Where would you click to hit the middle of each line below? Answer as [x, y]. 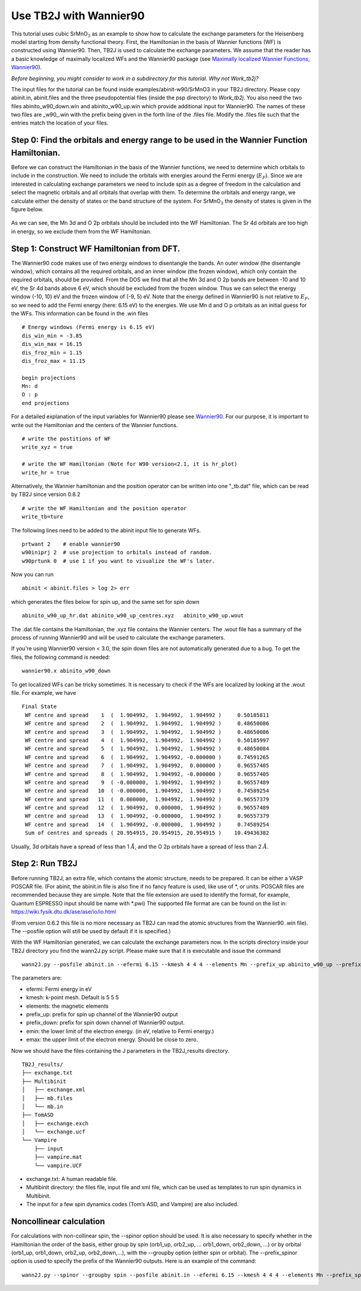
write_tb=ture [42, 517]
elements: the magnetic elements [67, 1006]
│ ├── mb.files [47, 1098]
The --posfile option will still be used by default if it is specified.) [91, 931]
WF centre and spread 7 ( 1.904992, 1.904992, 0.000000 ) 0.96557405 [147, 766]
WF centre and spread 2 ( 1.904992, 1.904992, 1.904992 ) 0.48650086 [147, 724]
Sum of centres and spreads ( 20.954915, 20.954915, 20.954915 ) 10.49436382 [147, 833]
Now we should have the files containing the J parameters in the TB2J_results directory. [120, 1050]
